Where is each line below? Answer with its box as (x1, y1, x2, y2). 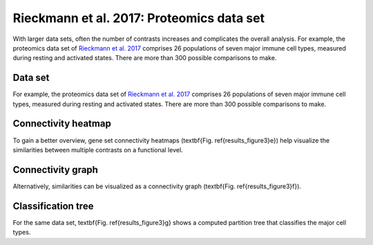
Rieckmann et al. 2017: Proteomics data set (12, 10, 265, 26)
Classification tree (12, 200, 94, 212)
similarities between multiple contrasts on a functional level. (12, 145, 183, 154)
